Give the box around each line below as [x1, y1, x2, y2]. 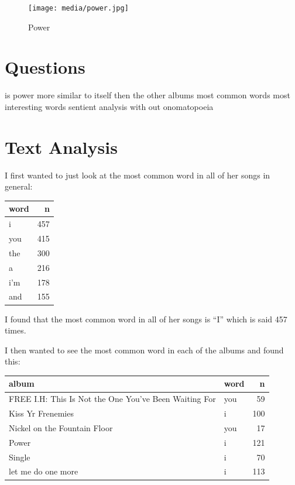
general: [5, 180, 33, 192]
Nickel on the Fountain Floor [9, 421, 113, 434]
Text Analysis [5, 135, 118, 159]
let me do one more [9, 465, 78, 477]
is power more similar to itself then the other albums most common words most [5, 89, 290, 101]
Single [9, 450, 30, 463]
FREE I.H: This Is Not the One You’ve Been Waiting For [9, 393, 216, 405]
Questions [5, 55, 85, 79]
